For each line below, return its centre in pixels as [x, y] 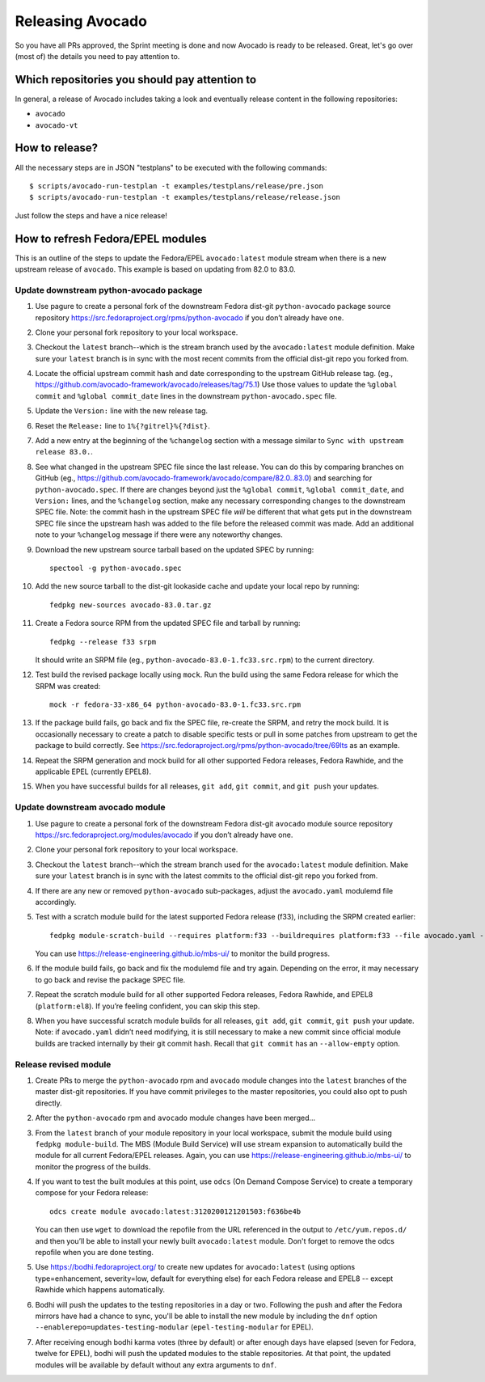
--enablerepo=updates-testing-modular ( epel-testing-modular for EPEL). [175, 1327]
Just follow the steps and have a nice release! [91, 215]
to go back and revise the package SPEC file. [110, 979]
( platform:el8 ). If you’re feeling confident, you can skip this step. [148, 1006]
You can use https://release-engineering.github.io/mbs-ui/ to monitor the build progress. [183, 953]
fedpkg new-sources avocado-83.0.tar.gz [131, 605]
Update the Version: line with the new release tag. [122, 411]
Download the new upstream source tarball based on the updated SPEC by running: [175, 549]
